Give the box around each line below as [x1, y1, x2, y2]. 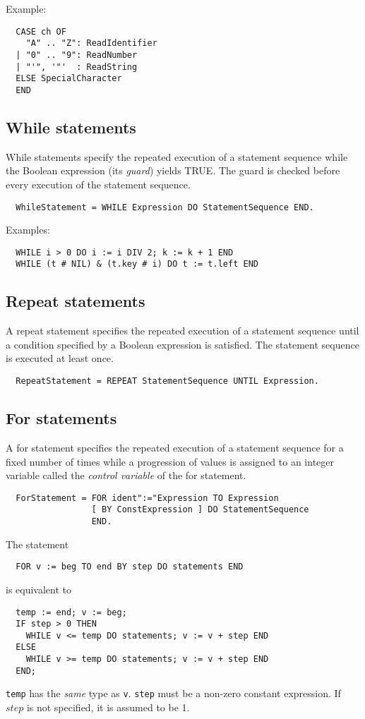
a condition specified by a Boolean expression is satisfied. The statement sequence [6, 337, 359, 351]
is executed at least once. [6, 351, 114, 365]
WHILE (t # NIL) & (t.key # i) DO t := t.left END [16, 259, 258, 270]
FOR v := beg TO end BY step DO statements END [16, 562, 244, 572]
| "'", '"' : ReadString [16, 61, 138, 72]
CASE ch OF [16, 26, 66, 37]
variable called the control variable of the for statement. [6, 468, 246, 483]
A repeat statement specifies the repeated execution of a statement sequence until [6, 323, 359, 338]
